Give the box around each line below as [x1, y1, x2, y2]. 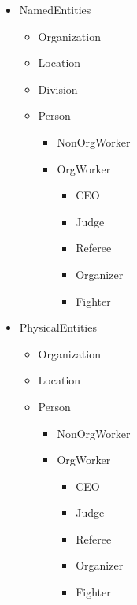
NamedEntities [19, 2, 91, 17]
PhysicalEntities [19, 319, 97, 336]
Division [38, 80, 78, 97]
